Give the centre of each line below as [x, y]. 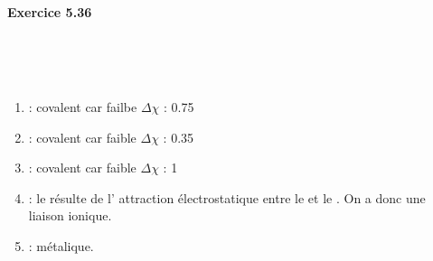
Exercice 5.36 [50, 11]
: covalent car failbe [83, 106]
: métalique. [61, 245]
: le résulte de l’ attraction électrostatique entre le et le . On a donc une [227, 197]
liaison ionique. [70, 215]
